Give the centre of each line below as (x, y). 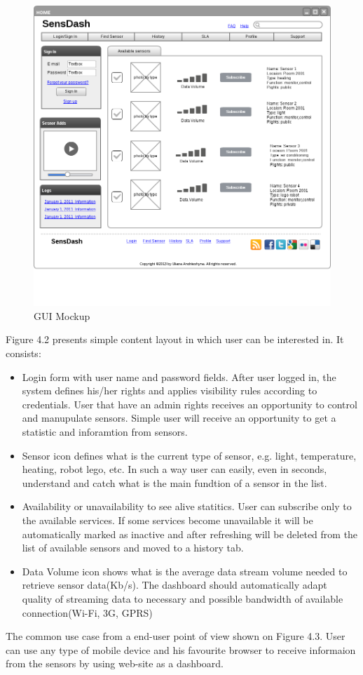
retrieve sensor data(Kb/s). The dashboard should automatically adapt (174, 585)
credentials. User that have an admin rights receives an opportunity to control (190, 404)
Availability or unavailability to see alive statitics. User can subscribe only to (187, 506)
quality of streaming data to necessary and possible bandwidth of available (183, 598)
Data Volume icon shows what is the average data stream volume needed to (185, 571)
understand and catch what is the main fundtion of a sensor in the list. (174, 482)
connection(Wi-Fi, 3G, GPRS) (87, 612)
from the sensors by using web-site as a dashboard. (115, 663)
